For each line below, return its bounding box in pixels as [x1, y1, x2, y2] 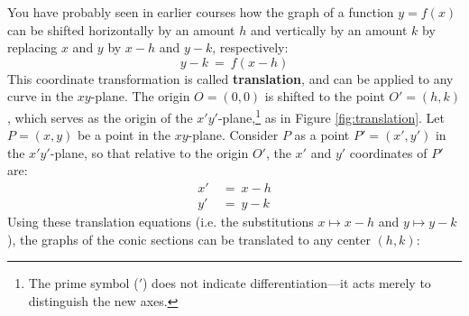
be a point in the [77, 125, 170, 144]
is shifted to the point [264, 87, 385, 106]
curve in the [7, 87, 74, 106]
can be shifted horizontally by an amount [7, 20, 235, 39]
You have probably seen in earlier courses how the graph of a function [7, 3, 394, 21]
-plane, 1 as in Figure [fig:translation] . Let [217, 105, 446, 126]
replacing [7, 38, 58, 57]
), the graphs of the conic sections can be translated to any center [7, 229, 371, 248]
